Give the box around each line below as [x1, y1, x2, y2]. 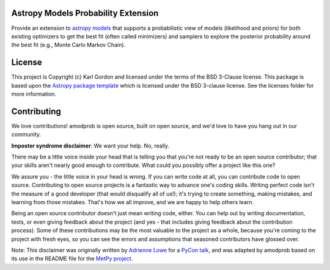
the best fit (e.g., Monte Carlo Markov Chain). [11, 41, 126, 49]
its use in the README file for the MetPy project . [11, 255, 133, 262]
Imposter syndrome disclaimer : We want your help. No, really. [11, 142, 170, 149]
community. [11, 131, 41, 138]
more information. [11, 90, 56, 98]
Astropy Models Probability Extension [11, 8, 159, 18]
